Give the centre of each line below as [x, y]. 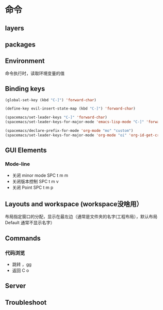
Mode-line [17, 164]
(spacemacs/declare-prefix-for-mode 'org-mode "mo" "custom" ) [69, 131]
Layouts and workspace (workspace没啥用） [74, 204]
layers [15, 28]
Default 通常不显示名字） [30, 223]
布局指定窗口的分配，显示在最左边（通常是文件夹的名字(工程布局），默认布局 [81, 217]
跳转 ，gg [22, 264]
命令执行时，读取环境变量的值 [35, 73]
